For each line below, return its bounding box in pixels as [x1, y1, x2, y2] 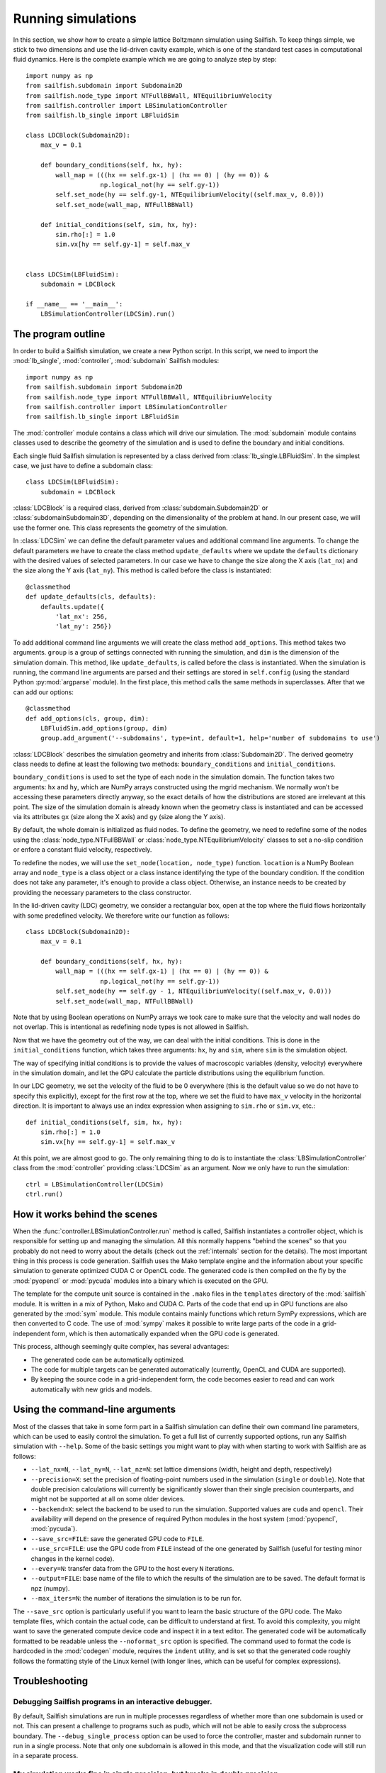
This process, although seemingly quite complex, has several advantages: [13, 1343, 229, 1351]
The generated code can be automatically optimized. [30, 1355, 186, 1364]
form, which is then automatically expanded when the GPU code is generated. [51, 1329, 280, 1338]
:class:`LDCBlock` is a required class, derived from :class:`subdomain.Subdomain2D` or [13, 504, 268, 512]
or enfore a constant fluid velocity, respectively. [13, 845, 152, 854]
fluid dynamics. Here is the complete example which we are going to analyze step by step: [13, 55, 277, 64]
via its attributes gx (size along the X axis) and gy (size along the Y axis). [13, 813, 226, 821]
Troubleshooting [13, 1675, 89, 1687]
